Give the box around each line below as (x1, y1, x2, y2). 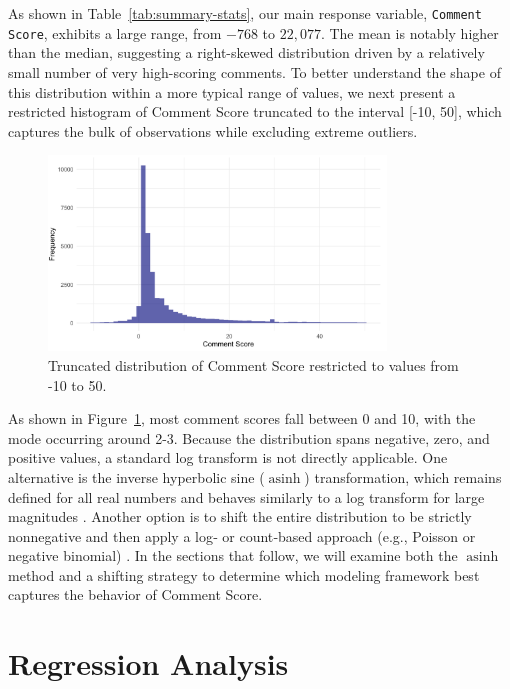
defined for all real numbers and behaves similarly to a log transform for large (8, 486, 485, 507)
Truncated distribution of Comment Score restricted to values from (48, 354, 459, 375)
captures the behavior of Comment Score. (8, 584, 263, 605)
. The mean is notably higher (320, 22, 499, 43)
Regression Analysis (8, 643, 289, 684)
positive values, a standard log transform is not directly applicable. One (8, 447, 448, 468)
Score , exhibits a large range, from (8, 22, 222, 43)
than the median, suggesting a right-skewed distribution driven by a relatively (8, 42, 485, 63)
